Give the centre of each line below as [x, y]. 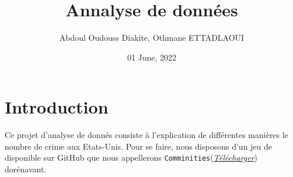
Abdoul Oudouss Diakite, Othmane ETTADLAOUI [152, 38]
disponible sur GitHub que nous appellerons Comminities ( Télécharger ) [131, 157]
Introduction [57, 107]
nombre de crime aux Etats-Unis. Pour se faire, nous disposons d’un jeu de [139, 146]
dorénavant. [26, 169]
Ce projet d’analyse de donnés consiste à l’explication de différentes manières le [146, 135]
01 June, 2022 [152, 57]
